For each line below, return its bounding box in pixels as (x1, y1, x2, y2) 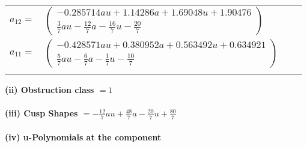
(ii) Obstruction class (5, 83, 94, 95)
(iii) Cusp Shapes (5, 107, 78, 119)
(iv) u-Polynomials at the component (5, 130, 162, 143)
